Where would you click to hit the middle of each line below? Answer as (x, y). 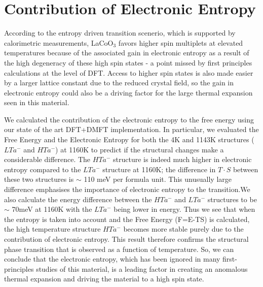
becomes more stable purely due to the (183, 229)
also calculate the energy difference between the (78, 199)
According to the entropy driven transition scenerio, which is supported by (120, 33)
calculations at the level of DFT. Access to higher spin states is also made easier (129, 72)
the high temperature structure (52, 229)
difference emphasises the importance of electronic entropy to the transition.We (127, 189)
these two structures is (39, 179)
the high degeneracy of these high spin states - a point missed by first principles (128, 62)
